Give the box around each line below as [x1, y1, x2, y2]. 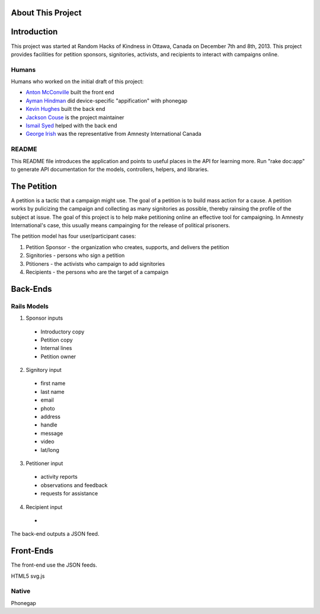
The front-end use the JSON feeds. [11, 561, 97, 569]
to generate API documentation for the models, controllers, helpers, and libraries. [11, 166, 209, 173]
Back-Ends [11, 284, 53, 294]
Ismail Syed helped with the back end [25, 122, 118, 129]
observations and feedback [40, 481, 108, 489]
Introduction [11, 27, 58, 37]
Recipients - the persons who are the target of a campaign [25, 268, 169, 275]
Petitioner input [25, 460, 63, 467]
